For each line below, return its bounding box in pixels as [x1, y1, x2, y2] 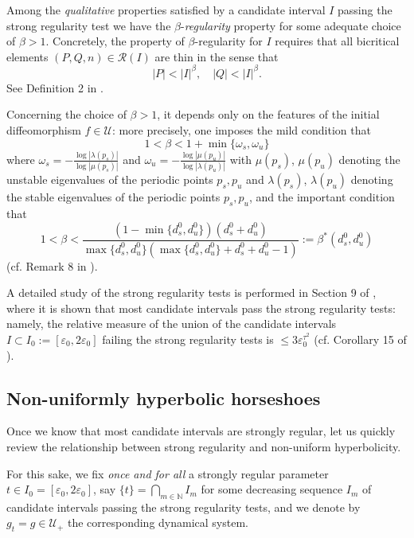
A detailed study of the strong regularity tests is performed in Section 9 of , [6, 284, 377, 301]
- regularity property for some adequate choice [180, 17, 401, 33]
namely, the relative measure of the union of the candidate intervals [6, 315, 337, 332]
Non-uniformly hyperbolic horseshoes [6, 385, 321, 410]
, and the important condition [248, 189, 395, 205]
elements [6, 48, 49, 64]
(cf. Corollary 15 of [314, 330, 407, 347]
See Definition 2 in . [6, 79, 103, 96]
